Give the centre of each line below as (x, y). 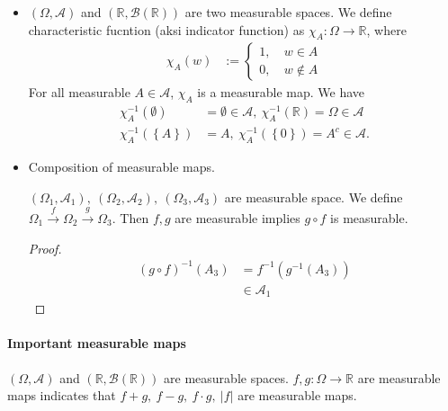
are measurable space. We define (314, 197)
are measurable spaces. (226, 377)
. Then (130, 218)
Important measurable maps (97, 343)
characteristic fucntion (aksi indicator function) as (166, 29)
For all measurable (79, 92)
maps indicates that (62, 395)
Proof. (45, 248)
